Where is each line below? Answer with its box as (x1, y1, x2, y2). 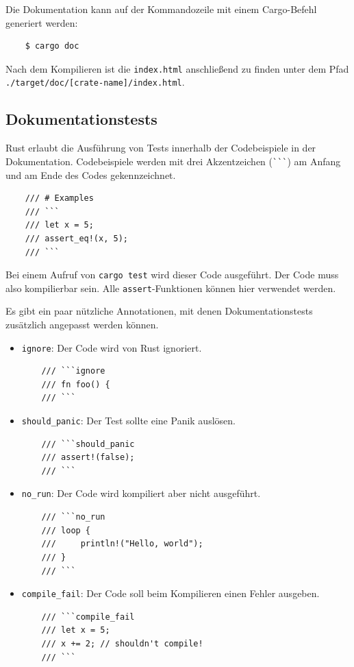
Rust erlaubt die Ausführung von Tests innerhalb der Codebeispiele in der (5, 141, 316, 155)
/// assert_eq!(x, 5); (25, 233, 128, 243)
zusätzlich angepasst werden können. (5, 317, 159, 332)
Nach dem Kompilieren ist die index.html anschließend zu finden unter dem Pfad (5, 61, 349, 75)
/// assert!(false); (41, 452, 135, 463)
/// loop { (41, 525, 91, 535)
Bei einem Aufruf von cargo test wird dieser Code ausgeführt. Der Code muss (5, 267, 339, 282)
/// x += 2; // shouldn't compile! (41, 638, 203, 648)
